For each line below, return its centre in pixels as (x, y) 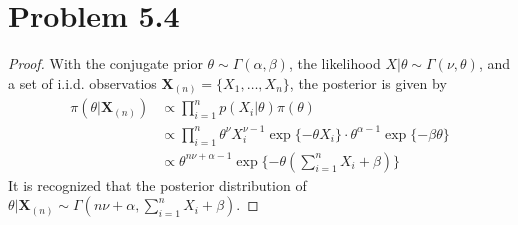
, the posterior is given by (368, 82)
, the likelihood (334, 63)
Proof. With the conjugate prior (105, 63)
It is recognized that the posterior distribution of (157, 184)
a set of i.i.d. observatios (82, 82)
